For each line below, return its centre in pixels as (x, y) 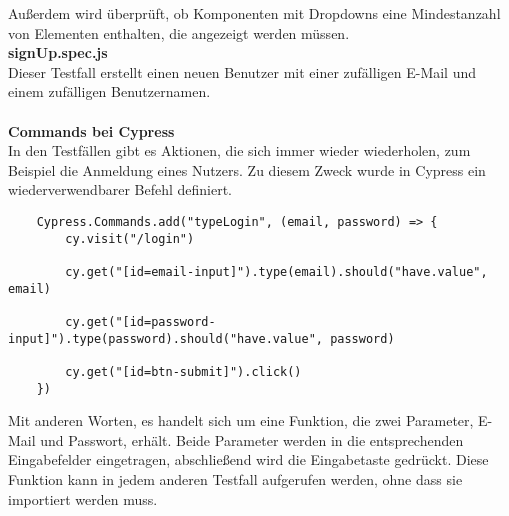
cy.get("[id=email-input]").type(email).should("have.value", (276, 271)
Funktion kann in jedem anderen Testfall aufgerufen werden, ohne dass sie (235, 478)
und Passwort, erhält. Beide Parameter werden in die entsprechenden (252, 439)
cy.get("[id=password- (140, 321)
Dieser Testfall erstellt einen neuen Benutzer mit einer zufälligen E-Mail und (242, 71)
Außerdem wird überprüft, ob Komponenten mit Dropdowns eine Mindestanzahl (254, 13)
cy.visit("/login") (130, 238)
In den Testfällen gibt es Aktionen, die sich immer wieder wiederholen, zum (239, 150)
